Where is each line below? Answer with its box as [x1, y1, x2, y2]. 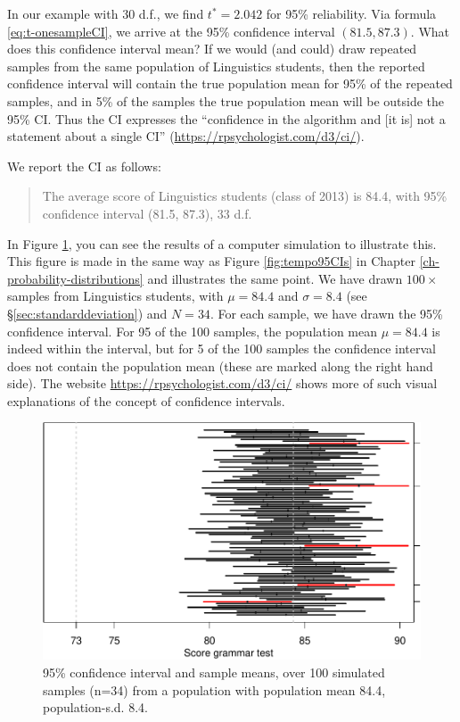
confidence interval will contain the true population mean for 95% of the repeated [7, 74, 453, 93]
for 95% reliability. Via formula [266, 4, 437, 22]
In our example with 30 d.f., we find [7, 4, 204, 22]
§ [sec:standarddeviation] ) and [7, 303, 168, 322]
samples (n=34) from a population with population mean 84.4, [43, 680, 386, 699]
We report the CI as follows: [7, 156, 161, 175]
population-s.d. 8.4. [43, 698, 148, 717]
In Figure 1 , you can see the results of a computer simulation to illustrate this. [7, 234, 437, 253]
